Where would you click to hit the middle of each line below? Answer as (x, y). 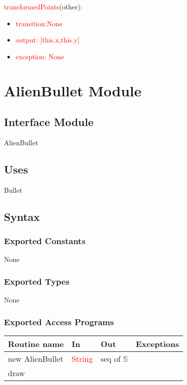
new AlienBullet (36, 358)
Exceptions (157, 343)
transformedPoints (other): (43, 6)
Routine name (36, 343)
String (82, 358)
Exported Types (37, 281)
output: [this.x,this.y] (48, 40)
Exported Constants (45, 241)
